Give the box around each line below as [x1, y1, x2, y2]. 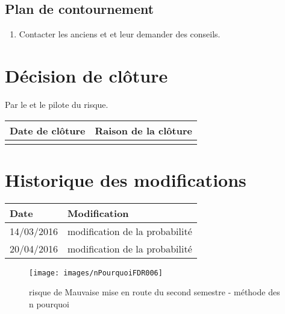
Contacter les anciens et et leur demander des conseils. [19, 28, 221, 40]
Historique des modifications [5, 167, 246, 192]
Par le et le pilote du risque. [5, 98, 108, 110]
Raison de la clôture [95, 123, 192, 137]
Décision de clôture [5, 63, 168, 87]
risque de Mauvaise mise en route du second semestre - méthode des [29, 286, 280, 298]
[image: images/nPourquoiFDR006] [29, 268, 163, 277]
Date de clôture [10, 123, 86, 137]
